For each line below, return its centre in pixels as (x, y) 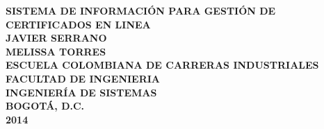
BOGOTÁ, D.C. (45, 106)
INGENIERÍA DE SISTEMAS (81, 92)
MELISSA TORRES (56, 51)
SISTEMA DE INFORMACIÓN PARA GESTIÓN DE (141, 10)
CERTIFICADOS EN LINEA (78, 24)
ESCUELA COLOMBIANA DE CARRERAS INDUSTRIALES (162, 65)
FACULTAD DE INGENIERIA (83, 78)
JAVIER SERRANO (56, 38)
